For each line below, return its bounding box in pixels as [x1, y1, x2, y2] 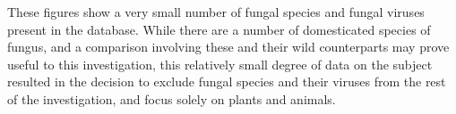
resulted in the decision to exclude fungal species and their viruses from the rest [7, 72, 446, 91]
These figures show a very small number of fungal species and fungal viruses [7, 3, 425, 20]
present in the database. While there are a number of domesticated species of [7, 20, 431, 38]
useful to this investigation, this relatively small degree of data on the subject [7, 54, 433, 73]
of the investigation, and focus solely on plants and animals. [7, 89, 336, 108]
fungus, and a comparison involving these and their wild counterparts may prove [7, 37, 450, 56]
